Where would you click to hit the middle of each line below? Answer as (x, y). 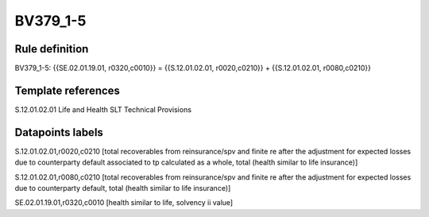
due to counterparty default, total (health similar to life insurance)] (123, 188)
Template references (68, 90)
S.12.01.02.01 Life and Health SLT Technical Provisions (103, 109)
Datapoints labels (59, 132)
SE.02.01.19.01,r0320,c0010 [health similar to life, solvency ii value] (124, 203)
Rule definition (52, 49)
